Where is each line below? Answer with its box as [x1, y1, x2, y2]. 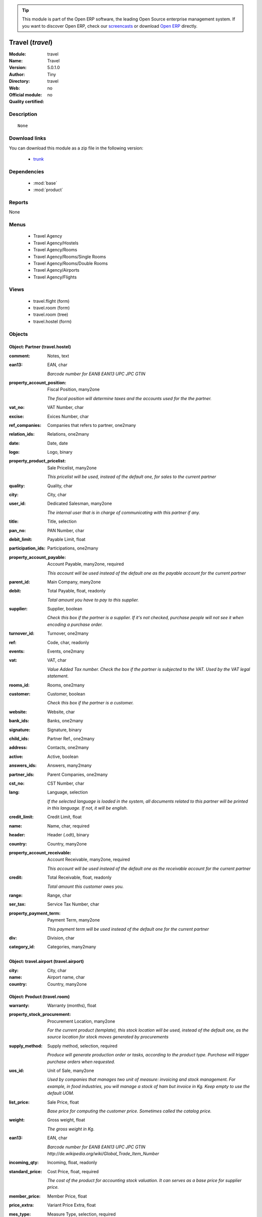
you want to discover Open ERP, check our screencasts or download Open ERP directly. [22, 23, 197, 29]
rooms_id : [9, 682, 30, 688]
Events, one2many [47, 648, 84, 654]
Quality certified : [9, 99, 45, 105]
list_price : [9, 1099, 30, 1105]
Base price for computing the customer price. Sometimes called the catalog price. [47, 1108, 212, 1114]
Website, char [47, 709, 75, 715]
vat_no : [9, 405, 25, 410]
